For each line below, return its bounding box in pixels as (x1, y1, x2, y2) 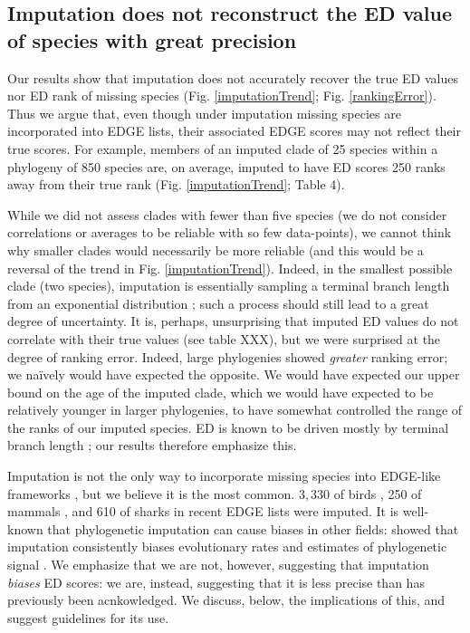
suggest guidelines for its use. (7, 608, 169, 627)
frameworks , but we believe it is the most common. (7, 484, 295, 503)
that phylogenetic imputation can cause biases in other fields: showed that (47, 519, 459, 538)
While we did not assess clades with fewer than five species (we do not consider (7, 205, 447, 224)
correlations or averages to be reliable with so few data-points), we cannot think (7, 223, 452, 242)
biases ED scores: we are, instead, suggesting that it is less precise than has (7, 572, 425, 591)
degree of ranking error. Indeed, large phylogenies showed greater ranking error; (7, 347, 448, 366)
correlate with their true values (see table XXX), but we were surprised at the (7, 329, 441, 348)
